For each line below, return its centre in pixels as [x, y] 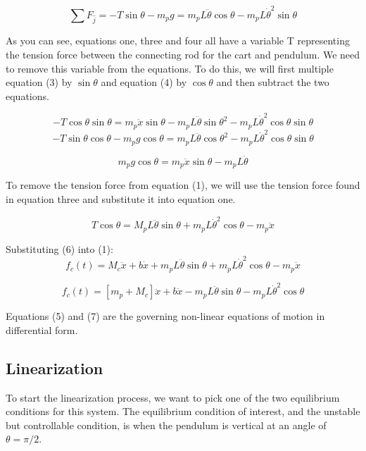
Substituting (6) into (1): [59, 248]
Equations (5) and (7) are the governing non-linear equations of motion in [165, 316]
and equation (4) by [144, 82]
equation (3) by [39, 82]
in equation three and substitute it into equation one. [121, 199]
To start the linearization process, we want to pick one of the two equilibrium [173, 397]
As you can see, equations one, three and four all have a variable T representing [178, 41]
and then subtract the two [273, 82]
